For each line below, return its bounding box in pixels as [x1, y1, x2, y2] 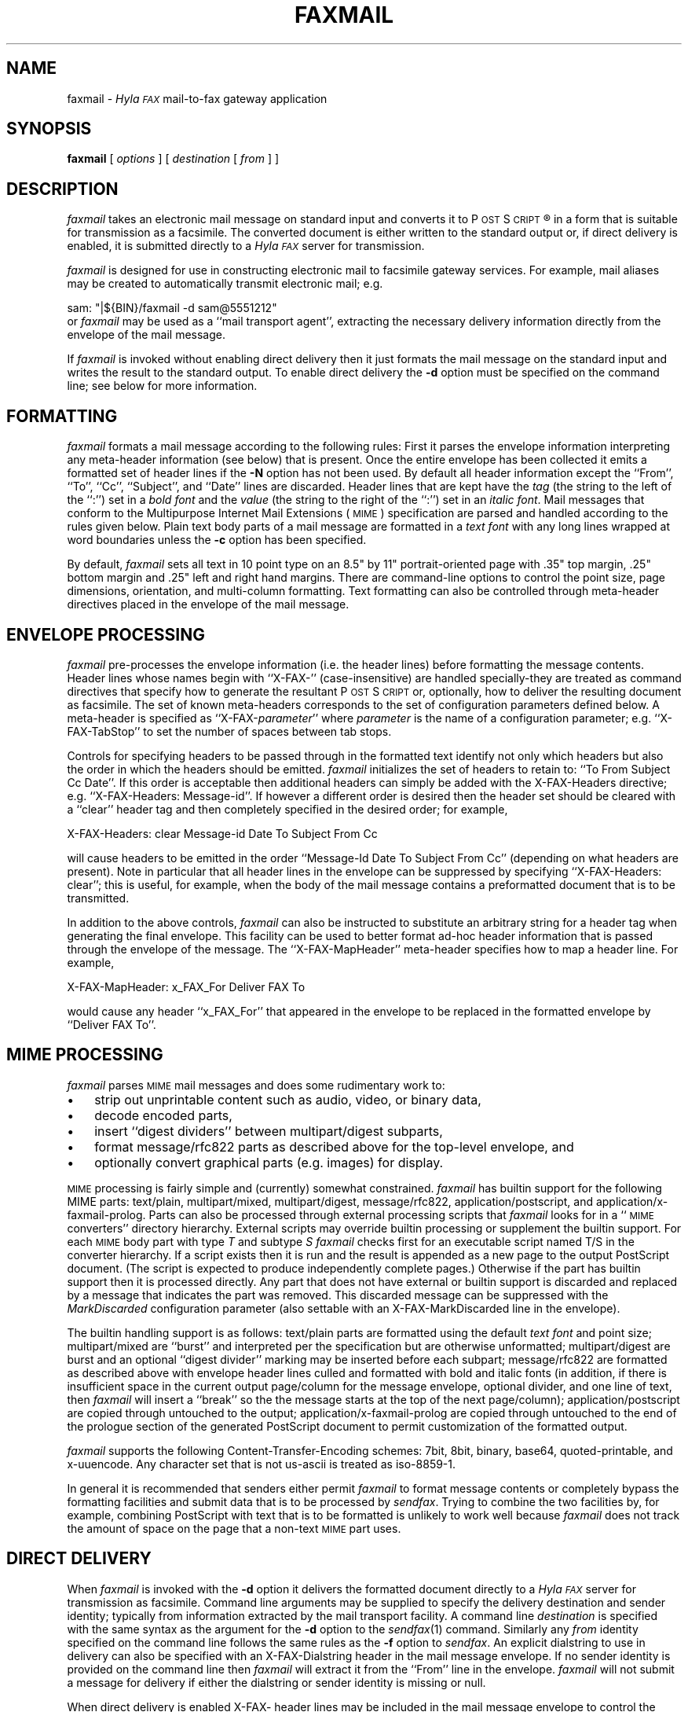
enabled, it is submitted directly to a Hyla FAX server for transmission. [67, 239, 425, 253]
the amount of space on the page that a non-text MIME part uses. [67, 1521, 401, 1535]
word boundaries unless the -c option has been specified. [67, 533, 367, 547]
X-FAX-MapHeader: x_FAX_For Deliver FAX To [67, 979, 306, 994]
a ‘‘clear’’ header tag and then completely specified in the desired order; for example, [67, 802, 508, 816]
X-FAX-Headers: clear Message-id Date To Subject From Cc [67, 826, 378, 840]
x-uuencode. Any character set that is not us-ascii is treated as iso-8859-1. [67, 1457, 456, 1471]
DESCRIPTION [6, 178, 119, 199]
